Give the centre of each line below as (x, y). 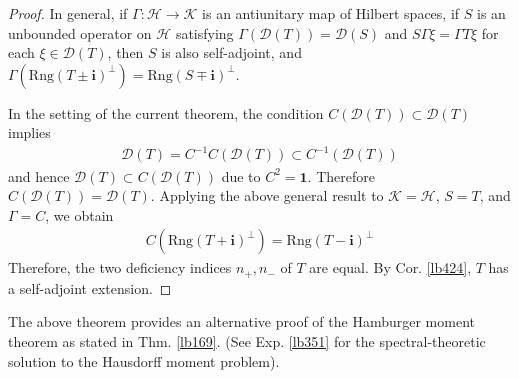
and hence (39, 175)
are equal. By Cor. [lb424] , (390, 267)
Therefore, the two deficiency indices (120, 267)
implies (29, 132)
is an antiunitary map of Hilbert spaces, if (331, 13)
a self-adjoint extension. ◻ (90, 287)
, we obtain (79, 214)
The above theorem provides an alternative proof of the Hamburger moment (241, 321)
